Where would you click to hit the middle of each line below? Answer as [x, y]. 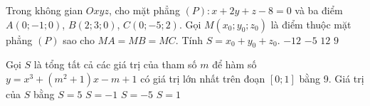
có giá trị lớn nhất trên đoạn [203, 78]
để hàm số [234, 64]
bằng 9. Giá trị [332, 78]
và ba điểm [319, 10]
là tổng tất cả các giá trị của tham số [115, 64]
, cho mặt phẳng [144, 10]
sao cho [79, 39]
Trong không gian [44, 10]
